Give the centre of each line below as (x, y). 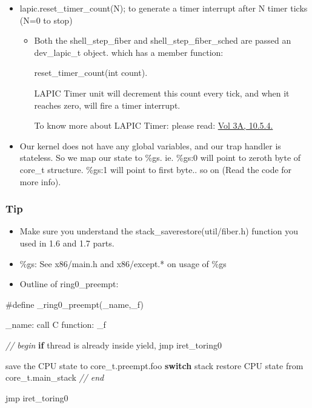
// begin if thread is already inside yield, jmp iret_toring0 (114, 345)
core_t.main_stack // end (55, 377)
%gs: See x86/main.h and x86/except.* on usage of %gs (123, 263)
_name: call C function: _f (56, 325)
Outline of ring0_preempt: (69, 284)
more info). (40, 181)
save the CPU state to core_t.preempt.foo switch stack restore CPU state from (154, 365)
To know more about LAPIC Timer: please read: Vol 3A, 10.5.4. (154, 125)
